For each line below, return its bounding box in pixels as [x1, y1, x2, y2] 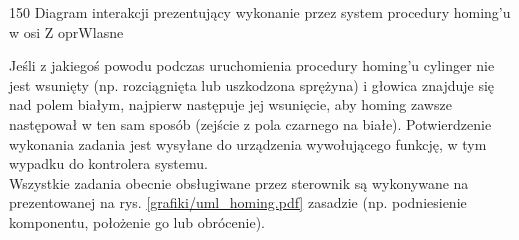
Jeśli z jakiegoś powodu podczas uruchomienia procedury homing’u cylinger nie [9, 55, 495, 76]
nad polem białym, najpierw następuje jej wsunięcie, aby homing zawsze [9, 94, 452, 115]
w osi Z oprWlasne [9, 21, 124, 42]
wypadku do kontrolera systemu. [9, 153, 208, 174]
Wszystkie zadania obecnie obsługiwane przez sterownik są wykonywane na [9, 172, 469, 193]
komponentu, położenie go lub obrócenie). [9, 211, 265, 232]
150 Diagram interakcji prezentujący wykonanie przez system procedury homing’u [9, 2, 511, 22]
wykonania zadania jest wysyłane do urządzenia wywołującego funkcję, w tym [9, 133, 487, 154]
